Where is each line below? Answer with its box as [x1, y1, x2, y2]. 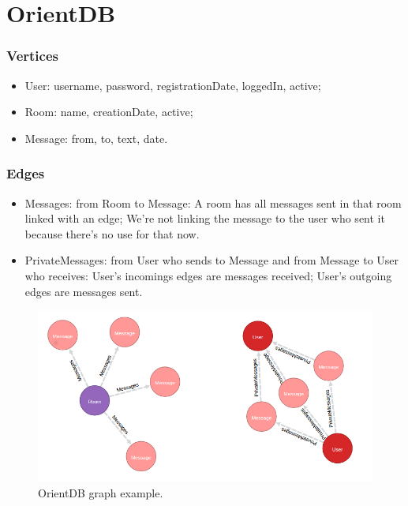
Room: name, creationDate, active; [24, 103, 193, 120]
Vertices [6, 46, 58, 66]
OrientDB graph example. [38, 484, 163, 500]
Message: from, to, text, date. [24, 129, 168, 146]
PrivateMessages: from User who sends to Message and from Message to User [24, 252, 399, 268]
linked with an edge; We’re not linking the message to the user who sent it [24, 210, 385, 227]
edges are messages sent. [24, 283, 143, 299]
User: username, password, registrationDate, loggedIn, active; [24, 77, 321, 93]
